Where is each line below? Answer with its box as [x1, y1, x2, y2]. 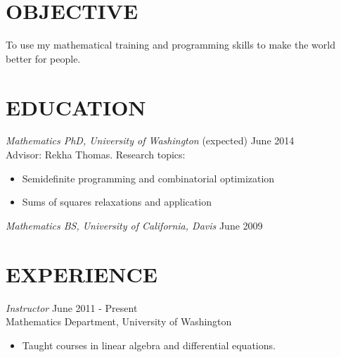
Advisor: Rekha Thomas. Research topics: [6, 147, 186, 162]
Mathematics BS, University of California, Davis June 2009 [6, 218, 263, 232]
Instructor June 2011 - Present [6, 300, 138, 315]
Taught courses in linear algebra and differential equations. [22, 337, 276, 352]
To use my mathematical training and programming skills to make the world [6, 37, 335, 52]
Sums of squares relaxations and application [22, 194, 212, 209]
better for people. [6, 51, 81, 65]
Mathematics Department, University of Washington [6, 314, 232, 329]
